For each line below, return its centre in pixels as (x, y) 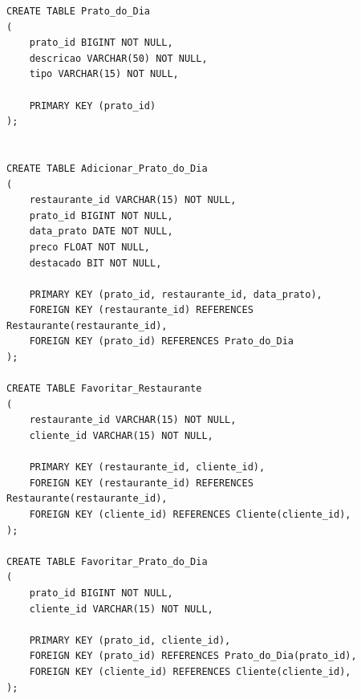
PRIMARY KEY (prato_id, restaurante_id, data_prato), (176, 294)
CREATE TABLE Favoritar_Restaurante (104, 389)
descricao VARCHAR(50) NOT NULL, (118, 58)
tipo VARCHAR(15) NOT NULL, (104, 74)
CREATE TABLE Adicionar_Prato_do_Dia (107, 168)
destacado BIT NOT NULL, (95, 263)
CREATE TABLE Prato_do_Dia (78, 11)
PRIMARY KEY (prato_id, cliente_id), (130, 640)
